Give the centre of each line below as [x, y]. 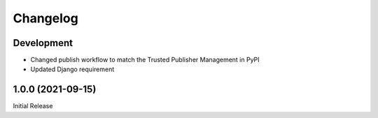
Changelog [45, 18]
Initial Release [33, 106]
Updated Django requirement [72, 69]
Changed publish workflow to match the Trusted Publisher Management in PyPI [145, 60]
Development [43, 43]
